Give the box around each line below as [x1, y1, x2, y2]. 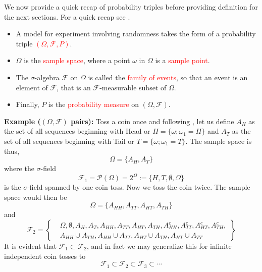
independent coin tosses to [4, 250, 86, 261]
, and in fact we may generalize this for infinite [86, 241, 232, 251]
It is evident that [4, 241, 57, 251]
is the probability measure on [48, 99, 139, 110]
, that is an [57, 82, 91, 92]
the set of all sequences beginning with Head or [4, 126, 150, 136]
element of [16, 82, 48, 92]
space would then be [4, 191, 67, 202]
